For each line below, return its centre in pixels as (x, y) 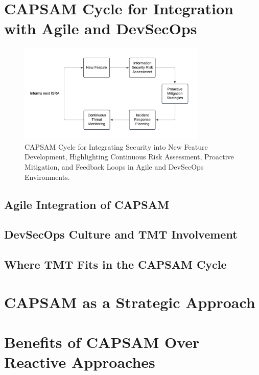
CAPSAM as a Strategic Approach (130, 302)
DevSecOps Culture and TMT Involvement (121, 234)
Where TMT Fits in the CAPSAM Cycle (115, 264)
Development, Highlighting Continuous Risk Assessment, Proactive (129, 157)
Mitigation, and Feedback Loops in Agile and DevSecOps (114, 166)
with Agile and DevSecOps (101, 28)
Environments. (47, 177)
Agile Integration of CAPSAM (87, 204)
